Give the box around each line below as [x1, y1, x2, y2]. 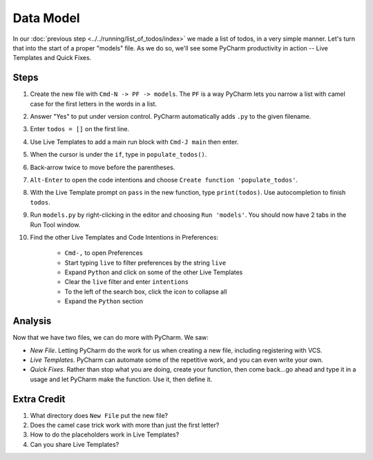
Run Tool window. [30, 220, 81, 229]
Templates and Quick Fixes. [12, 54, 92, 62]
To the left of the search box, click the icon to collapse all [64, 287, 227, 296]
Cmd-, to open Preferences [64, 249, 143, 257]
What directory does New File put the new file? [30, 411, 169, 419]
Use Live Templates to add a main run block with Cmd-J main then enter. [30, 137, 239, 146]
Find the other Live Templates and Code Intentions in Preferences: [30, 233, 219, 241]
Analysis [12, 315, 52, 327]
